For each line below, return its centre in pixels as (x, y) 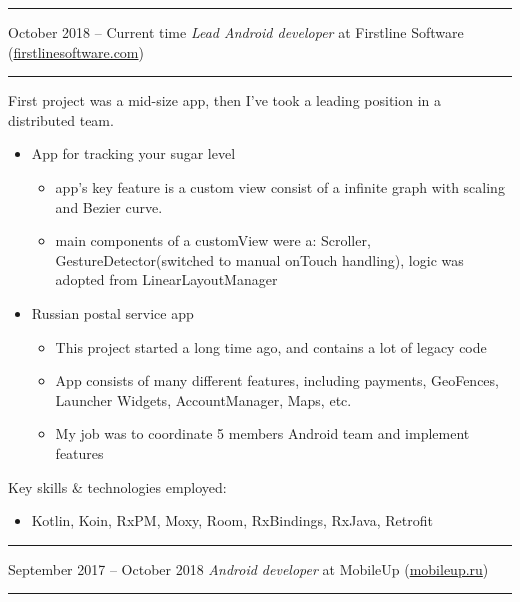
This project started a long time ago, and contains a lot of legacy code (271, 346)
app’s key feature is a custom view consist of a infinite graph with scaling (280, 186)
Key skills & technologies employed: (117, 486)
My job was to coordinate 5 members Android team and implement (262, 433)
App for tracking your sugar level (133, 153)
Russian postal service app (112, 312)
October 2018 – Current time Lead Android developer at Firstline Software (236, 32)
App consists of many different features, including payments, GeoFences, (277, 380)
